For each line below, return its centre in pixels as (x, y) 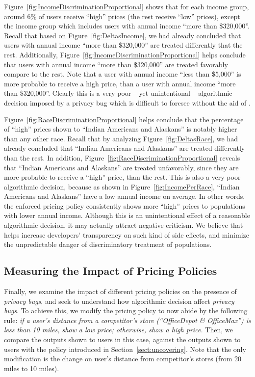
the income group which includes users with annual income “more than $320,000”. (127, 26)
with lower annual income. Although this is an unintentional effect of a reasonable (127, 215)
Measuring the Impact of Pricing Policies (111, 271)
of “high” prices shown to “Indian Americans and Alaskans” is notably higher (121, 129)
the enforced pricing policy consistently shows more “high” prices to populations (125, 205)
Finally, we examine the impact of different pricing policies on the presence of (120, 291)
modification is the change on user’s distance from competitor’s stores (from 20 (123, 359)
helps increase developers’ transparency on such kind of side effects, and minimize (127, 234)
